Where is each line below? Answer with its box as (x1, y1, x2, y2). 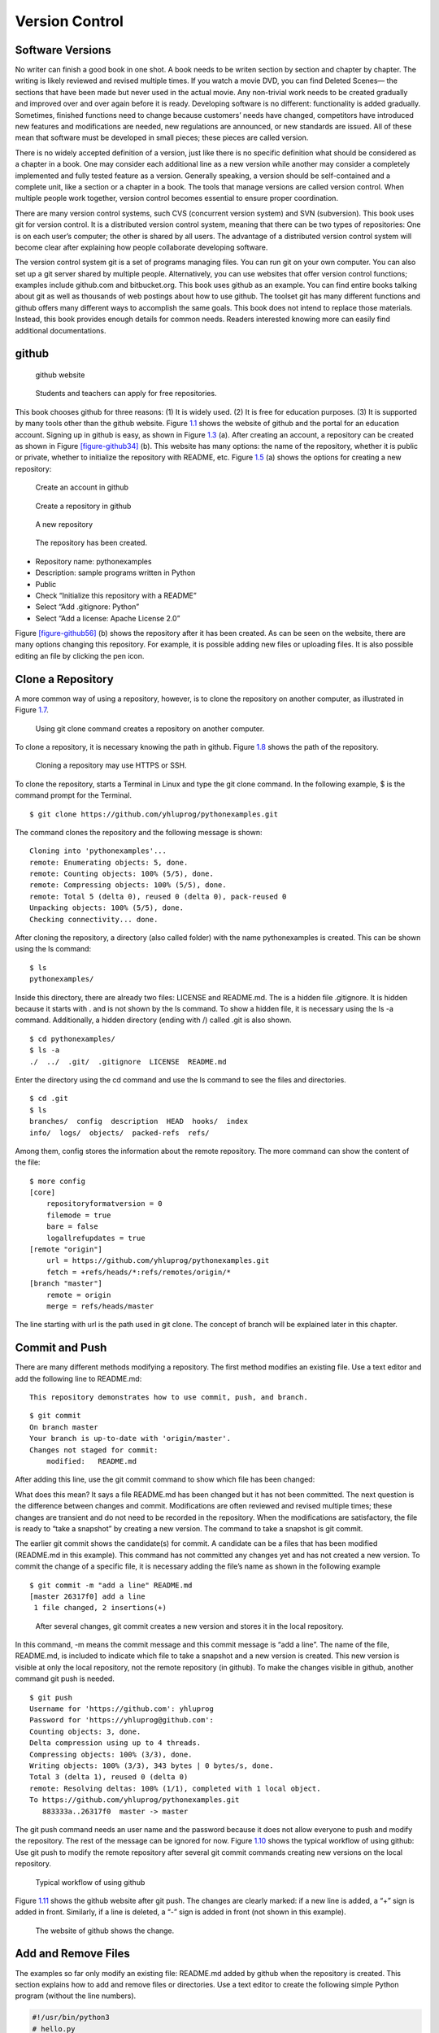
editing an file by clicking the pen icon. (15, 651, 145, 660)
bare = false (46, 1222, 98, 1231)
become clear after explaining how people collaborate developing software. (15, 242, 268, 252)
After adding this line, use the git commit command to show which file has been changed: (15, 1474, 315, 1484)
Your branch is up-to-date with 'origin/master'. (29, 1434, 232, 1443)
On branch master (29, 1422, 98, 1431)
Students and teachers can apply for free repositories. (35, 389, 217, 398)
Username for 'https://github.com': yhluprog (29, 1704, 215, 1713)
